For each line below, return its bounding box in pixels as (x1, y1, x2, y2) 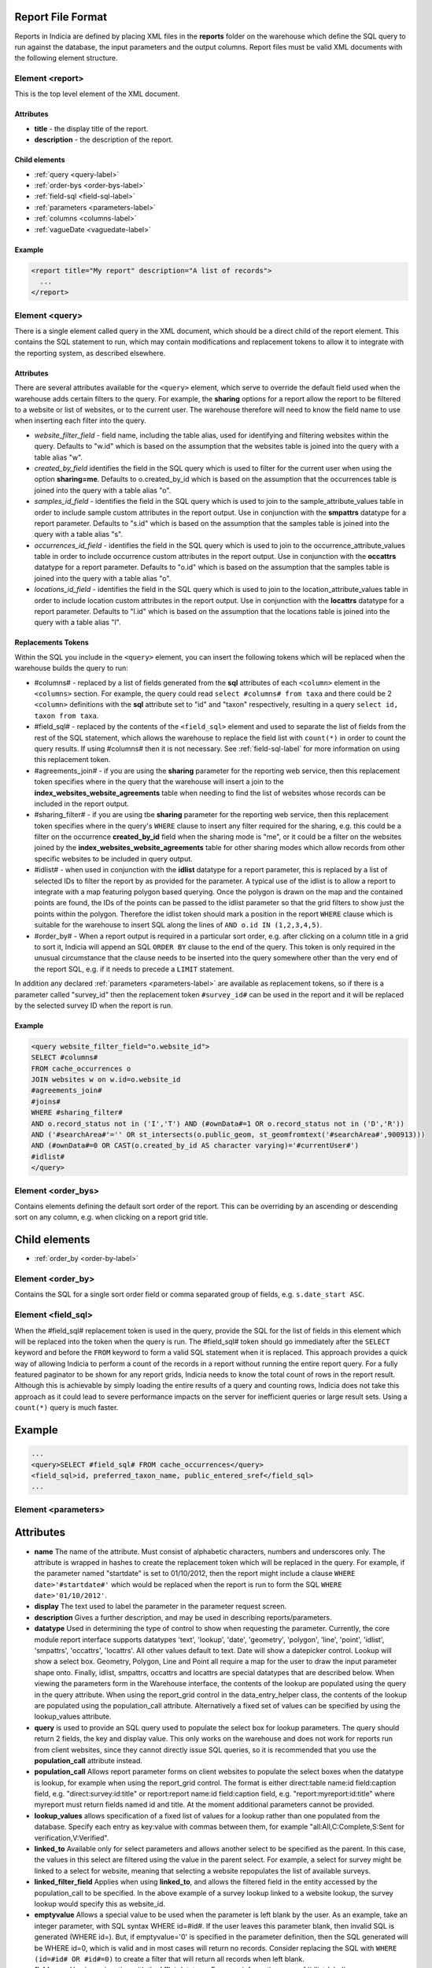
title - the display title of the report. (34, 124, 149, 133)
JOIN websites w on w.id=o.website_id (31, 1075, 181, 1084)
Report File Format (14, 10, 108, 24)
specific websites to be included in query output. (34, 854, 193, 864)
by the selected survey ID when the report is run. (14, 1001, 173, 1010)
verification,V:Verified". (34, 1833, 109, 1842)
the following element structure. (14, 54, 118, 63)
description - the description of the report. (34, 135, 173, 145)
